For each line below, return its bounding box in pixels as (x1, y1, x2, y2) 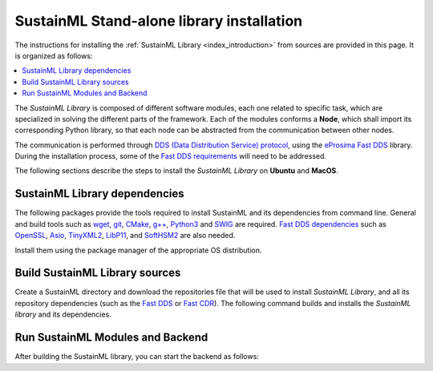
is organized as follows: (14, 50, 93, 60)
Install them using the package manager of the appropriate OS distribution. (14, 245, 262, 255)
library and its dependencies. (14, 309, 111, 320)
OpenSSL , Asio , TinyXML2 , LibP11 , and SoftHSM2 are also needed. (14, 231, 236, 240)
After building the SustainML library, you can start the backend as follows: (14, 352, 260, 361)
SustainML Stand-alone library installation (14, 12, 303, 30)
